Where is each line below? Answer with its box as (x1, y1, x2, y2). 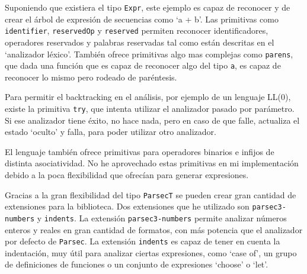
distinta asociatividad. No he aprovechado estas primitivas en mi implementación (5, 157, 299, 169)
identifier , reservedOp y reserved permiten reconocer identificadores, (5, 24, 268, 37)
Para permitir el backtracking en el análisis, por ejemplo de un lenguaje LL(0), (5, 91, 291, 103)
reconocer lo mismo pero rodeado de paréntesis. (5, 70, 177, 83)
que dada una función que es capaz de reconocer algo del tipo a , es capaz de (5, 59, 281, 72)
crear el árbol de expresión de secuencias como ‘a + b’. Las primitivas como (5, 12, 279, 25)
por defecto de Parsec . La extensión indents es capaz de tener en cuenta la (5, 235, 280, 247)
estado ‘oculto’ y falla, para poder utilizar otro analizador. (5, 125, 216, 138)
